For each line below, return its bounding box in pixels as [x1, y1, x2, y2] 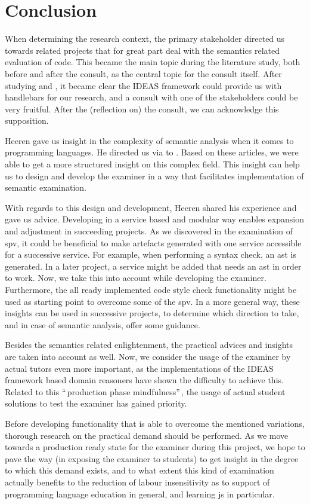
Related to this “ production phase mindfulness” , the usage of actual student [5, 385, 286, 398]
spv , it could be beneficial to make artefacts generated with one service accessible [5, 236, 302, 249]
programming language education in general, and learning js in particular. [5, 487, 275, 500]
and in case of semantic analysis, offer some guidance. [5, 318, 200, 331]
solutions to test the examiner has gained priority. [5, 397, 187, 410]
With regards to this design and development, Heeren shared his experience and [5, 201, 297, 213]
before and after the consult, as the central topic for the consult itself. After [5, 67, 282, 80]
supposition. [5, 114, 49, 127]
